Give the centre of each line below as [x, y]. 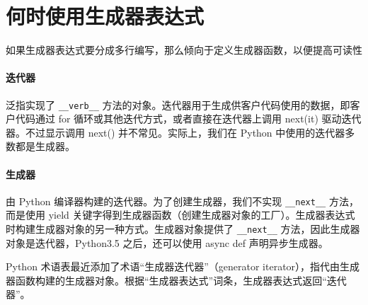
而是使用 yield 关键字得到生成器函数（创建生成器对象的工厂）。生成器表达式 [180, 215]
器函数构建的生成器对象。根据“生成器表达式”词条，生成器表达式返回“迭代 [176, 280]
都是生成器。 [45, 146]
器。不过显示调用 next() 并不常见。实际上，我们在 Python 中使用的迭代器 [176, 132]
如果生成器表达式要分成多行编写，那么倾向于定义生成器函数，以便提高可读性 [184, 50]
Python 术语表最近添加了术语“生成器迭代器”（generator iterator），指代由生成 [183, 266]
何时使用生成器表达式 [105, 16]
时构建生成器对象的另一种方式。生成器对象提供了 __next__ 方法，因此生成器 [183, 229]
